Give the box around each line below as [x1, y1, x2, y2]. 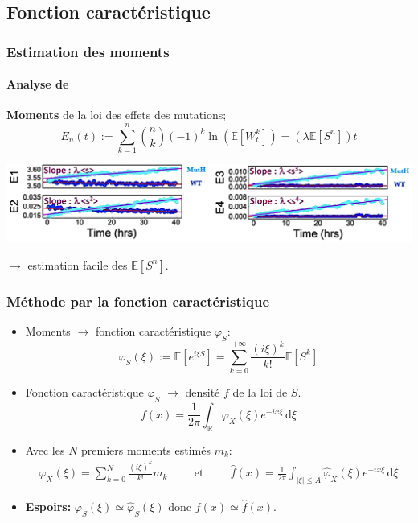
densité [185, 384, 220, 400]
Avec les [25, 441, 65, 458]
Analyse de [6, 76, 69, 93]
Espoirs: [25, 497, 72, 514]
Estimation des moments [6, 41, 170, 61]
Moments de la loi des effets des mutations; [6, 106, 227, 123]
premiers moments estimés [81, 441, 211, 458]
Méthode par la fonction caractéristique [6, 290, 270, 311]
